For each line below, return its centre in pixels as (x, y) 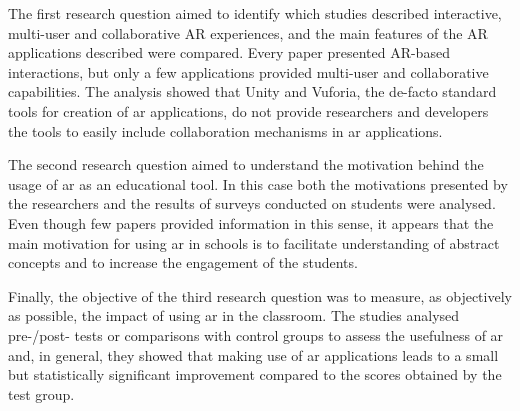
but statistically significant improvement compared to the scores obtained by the (255, 374)
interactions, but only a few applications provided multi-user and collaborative (248, 71)
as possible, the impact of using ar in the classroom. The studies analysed (234, 315)
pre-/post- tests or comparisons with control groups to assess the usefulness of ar (256, 334)
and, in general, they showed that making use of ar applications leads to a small (253, 354)
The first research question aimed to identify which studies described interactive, (255, 13)
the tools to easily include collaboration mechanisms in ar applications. (225, 130)
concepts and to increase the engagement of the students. (183, 262)
